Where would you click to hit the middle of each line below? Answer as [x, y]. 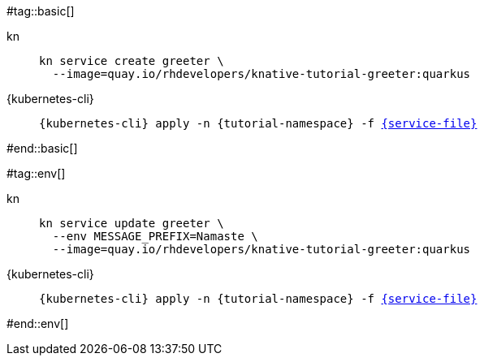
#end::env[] [38, 323]
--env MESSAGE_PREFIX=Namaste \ [155, 236]
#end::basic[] [42, 148]
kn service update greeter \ [132, 223]
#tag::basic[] [41, 11]
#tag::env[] [36, 173]
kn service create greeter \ [132, 61]
